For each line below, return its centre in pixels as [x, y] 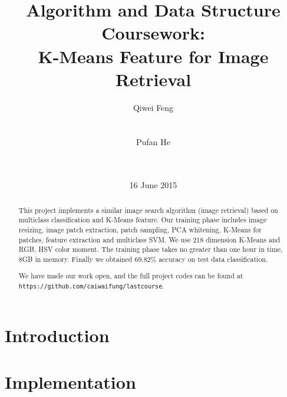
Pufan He [153, 142]
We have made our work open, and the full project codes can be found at [131, 276]
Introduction [57, 335]
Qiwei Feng [153, 107]
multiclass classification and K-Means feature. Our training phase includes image [143, 220]
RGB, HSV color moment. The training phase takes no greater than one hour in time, [151, 249]
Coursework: [153, 33]
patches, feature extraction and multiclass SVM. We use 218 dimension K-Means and [149, 239]
